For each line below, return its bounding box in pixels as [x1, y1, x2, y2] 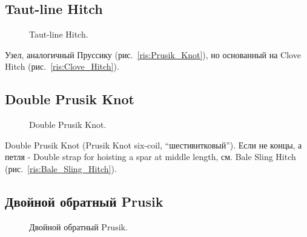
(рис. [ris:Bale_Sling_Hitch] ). [5, 162, 117, 175]
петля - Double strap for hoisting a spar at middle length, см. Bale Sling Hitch [5, 150, 296, 163]
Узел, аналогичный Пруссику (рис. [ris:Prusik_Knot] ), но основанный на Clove [5, 48, 301, 61]
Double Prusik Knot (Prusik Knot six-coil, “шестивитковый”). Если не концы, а [5, 138, 302, 151]
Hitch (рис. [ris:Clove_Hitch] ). [5, 60, 119, 73]
